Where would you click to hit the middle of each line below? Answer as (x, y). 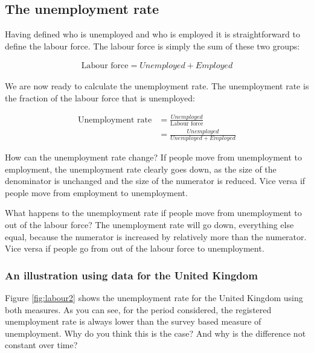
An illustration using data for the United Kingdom (131, 275)
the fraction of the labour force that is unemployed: (100, 98)
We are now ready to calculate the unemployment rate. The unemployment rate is (157, 86)
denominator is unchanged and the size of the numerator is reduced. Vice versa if (155, 181)
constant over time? (41, 345)
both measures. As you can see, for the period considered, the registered (138, 309)
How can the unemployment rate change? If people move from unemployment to (153, 157)
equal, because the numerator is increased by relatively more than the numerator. (156, 236)
